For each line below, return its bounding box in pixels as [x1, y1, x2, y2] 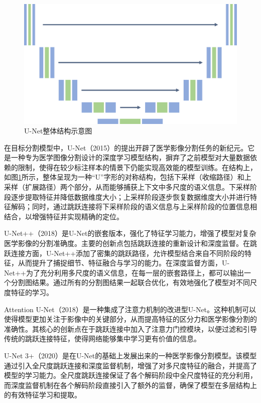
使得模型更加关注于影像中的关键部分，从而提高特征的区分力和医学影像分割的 [4, 314, 257, 324]
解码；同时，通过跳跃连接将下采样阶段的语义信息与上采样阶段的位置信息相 [11, 201, 257, 212]
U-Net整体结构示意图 [24, 125, 92, 136]
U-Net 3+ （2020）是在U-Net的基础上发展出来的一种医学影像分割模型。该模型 [4, 350, 257, 360]
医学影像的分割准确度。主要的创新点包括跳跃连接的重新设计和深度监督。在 [4, 238, 250, 248]
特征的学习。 [11, 287, 53, 297]
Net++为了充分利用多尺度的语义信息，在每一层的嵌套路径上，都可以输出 [4, 267, 244, 278]
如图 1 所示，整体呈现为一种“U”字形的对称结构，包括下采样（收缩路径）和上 [4, 172, 251, 182]
